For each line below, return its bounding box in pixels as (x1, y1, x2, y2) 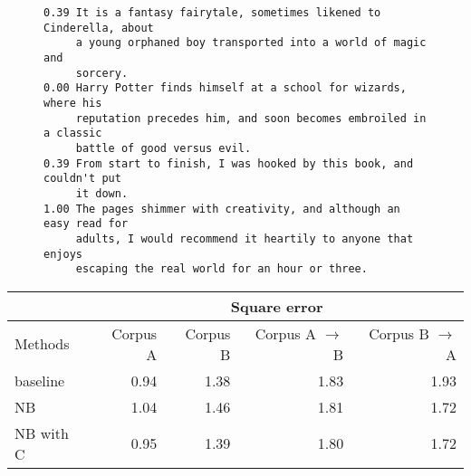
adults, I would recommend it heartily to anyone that (75, 232, 414, 245)
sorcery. (75, 66, 129, 80)
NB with (14, 422, 69, 443)
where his (43, 96, 102, 109)
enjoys (43, 247, 82, 261)
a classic (43, 127, 102, 140)
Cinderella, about (43, 21, 154, 34)
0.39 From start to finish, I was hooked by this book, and (43, 157, 414, 170)
